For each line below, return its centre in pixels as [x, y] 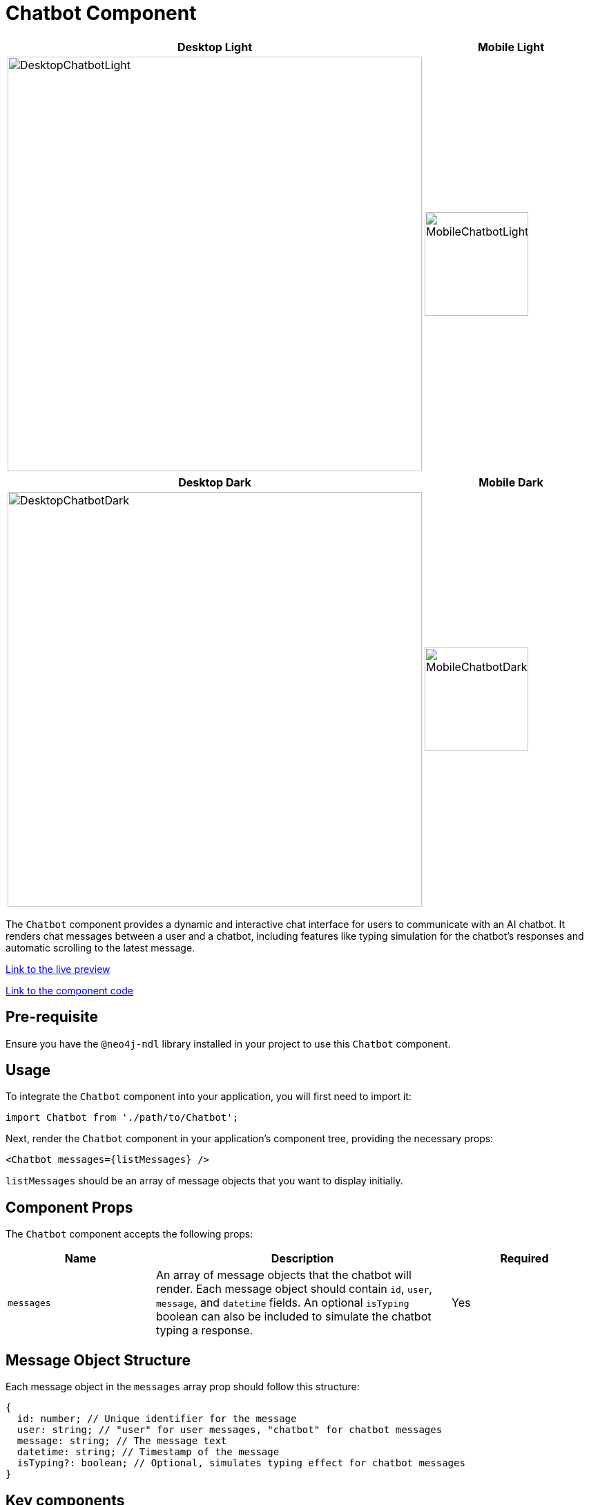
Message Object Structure [98, 1360]
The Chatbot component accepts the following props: [129, 1234]
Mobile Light [511, 47]
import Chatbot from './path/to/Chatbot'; [122, 1118]
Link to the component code [69, 990]
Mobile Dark [511, 482]
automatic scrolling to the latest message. [100, 947]
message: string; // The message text [122, 1441]
